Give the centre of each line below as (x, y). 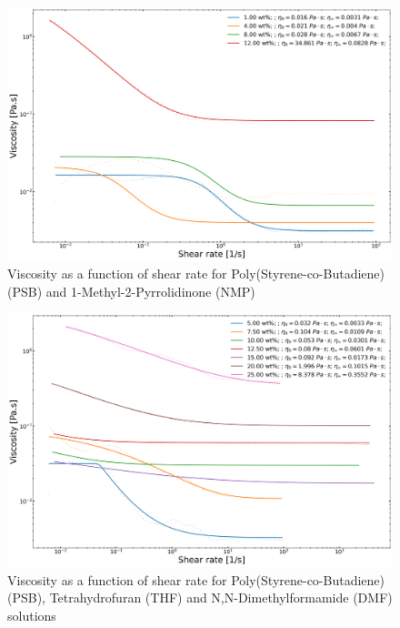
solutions (32, 615)
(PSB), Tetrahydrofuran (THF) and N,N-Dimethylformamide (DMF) (200, 598)
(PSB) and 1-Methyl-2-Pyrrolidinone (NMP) (131, 291)
